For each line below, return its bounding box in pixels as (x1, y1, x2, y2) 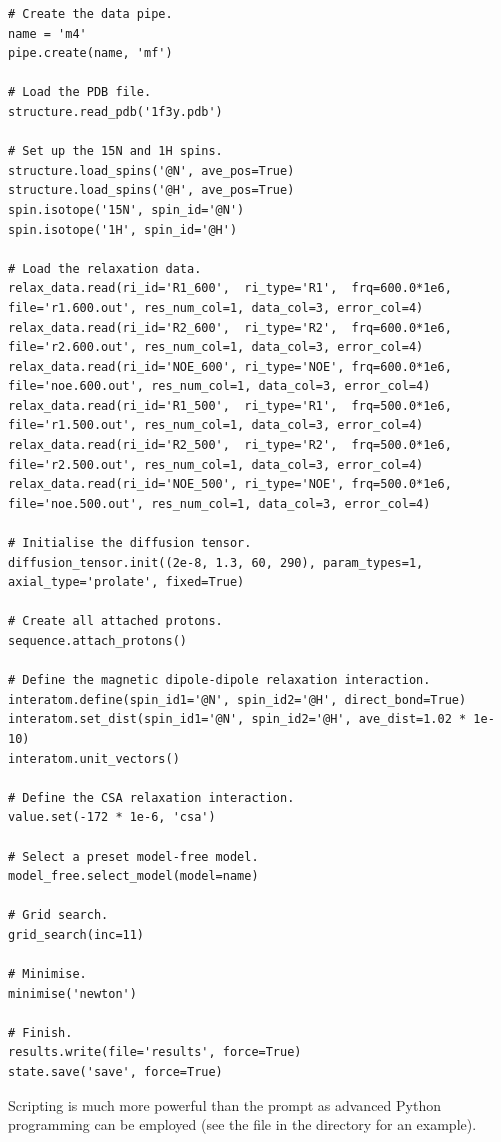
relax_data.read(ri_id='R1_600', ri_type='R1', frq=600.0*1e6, (8, 281, 452, 296)
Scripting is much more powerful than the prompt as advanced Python (8, 1094, 441, 1115)
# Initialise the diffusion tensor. (8, 536, 252, 551)
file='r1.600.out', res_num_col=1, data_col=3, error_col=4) (8, 300, 424, 315)
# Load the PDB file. (8, 85, 152, 100)
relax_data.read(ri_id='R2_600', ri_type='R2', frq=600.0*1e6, (8, 320, 452, 335)
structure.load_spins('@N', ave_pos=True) (8, 163, 295, 178)
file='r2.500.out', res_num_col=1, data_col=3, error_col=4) (8, 457, 424, 472)
